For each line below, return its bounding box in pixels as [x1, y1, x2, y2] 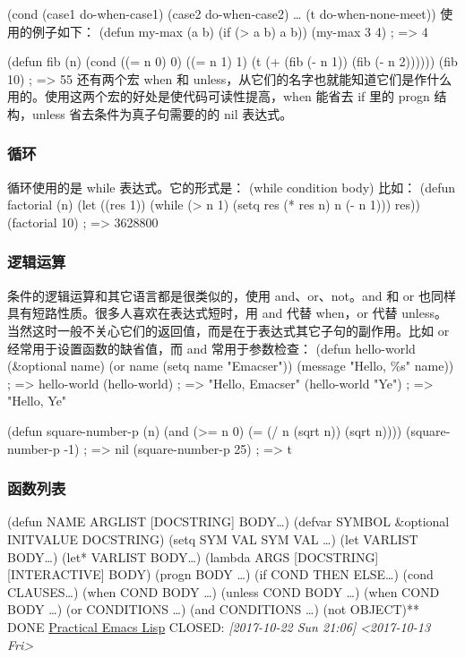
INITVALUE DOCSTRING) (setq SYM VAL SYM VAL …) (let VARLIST [7, 529, 418, 548]
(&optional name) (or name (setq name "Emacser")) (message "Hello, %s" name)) [7, 356, 454, 375]
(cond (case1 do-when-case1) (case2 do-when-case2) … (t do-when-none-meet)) [7, 4, 436, 22]
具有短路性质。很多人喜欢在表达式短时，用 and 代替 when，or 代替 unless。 [7, 303, 447, 322]
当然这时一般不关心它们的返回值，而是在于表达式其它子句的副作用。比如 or [7, 320, 450, 339]
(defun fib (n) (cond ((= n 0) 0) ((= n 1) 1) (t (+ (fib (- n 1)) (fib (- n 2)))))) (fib [7, 52, 458, 71]
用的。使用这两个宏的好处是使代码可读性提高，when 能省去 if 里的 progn [7, 87, 430, 106]
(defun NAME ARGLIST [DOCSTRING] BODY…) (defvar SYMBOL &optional [7, 512, 450, 531]
